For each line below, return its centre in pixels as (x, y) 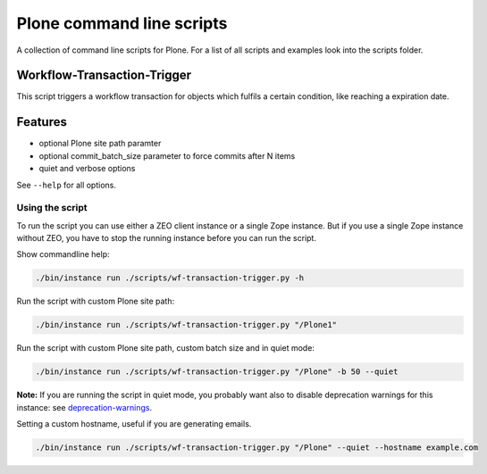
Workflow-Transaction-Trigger (104, 75)
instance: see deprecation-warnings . (84, 407)
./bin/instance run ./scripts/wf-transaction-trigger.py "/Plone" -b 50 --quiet (217, 372)
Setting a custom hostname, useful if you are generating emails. (134, 424)
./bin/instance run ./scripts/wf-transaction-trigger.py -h (170, 278)
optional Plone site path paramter (100, 144)
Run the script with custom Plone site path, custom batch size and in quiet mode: (165, 348)
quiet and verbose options (87, 169)
